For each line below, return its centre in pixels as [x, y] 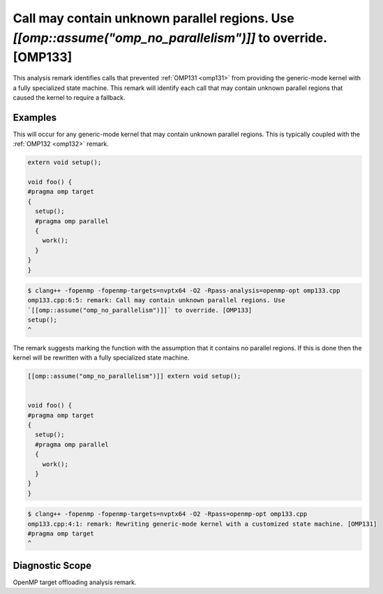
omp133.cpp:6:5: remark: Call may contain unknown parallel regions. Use [156, 300]
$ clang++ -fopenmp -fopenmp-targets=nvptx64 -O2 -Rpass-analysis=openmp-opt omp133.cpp [184, 291]
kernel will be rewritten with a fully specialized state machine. [101, 358]
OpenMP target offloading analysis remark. [75, 582]
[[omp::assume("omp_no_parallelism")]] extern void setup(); [134, 376]
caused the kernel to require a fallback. [69, 97]
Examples [35, 118]
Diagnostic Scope [52, 565]
